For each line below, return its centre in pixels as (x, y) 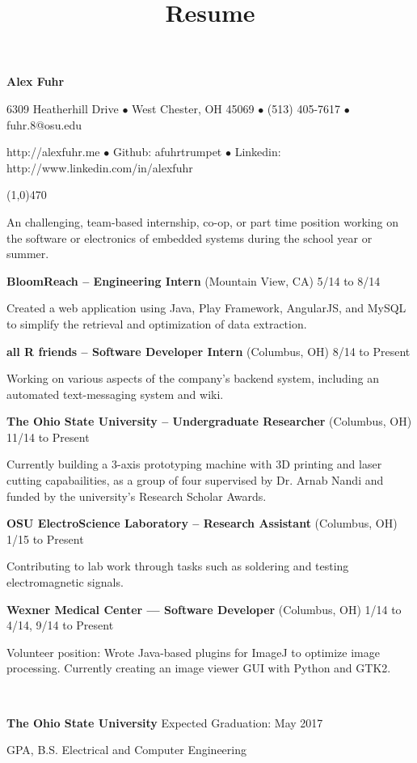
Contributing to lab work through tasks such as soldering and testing (178, 566)
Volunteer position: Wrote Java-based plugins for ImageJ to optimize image (193, 652)
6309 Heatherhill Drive (63, 108)
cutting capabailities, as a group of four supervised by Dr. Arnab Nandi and (195, 480)
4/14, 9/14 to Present (60, 625)
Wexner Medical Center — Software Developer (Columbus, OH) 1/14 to (204, 609)
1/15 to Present (45, 538)
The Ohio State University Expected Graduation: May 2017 (165, 722)
